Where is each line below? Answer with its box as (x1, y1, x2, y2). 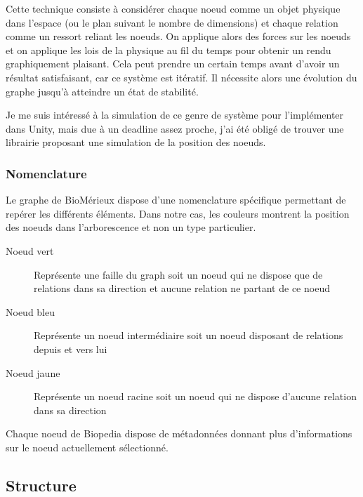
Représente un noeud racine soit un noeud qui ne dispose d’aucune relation (34, 389, 357, 404)
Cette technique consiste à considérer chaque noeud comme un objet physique (6, 1, 341, 15)
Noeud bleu (6, 304, 55, 319)
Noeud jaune (6, 365, 60, 380)
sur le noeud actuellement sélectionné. (6, 439, 169, 454)
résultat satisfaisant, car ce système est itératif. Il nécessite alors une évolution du (6, 69, 357, 84)
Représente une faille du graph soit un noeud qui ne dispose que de (34, 267, 323, 281)
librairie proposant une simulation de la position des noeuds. (6, 135, 266, 150)
